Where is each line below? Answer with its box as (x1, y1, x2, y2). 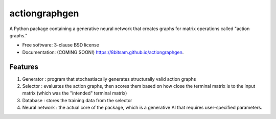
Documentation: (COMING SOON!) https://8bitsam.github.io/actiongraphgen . (22, 49, 184, 55)
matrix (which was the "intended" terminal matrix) (22, 90, 127, 97)
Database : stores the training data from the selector (22, 97, 132, 103)
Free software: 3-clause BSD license (22, 42, 99, 48)
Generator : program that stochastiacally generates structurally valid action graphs (22, 76, 196, 82)
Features (9, 62, 38, 71)
